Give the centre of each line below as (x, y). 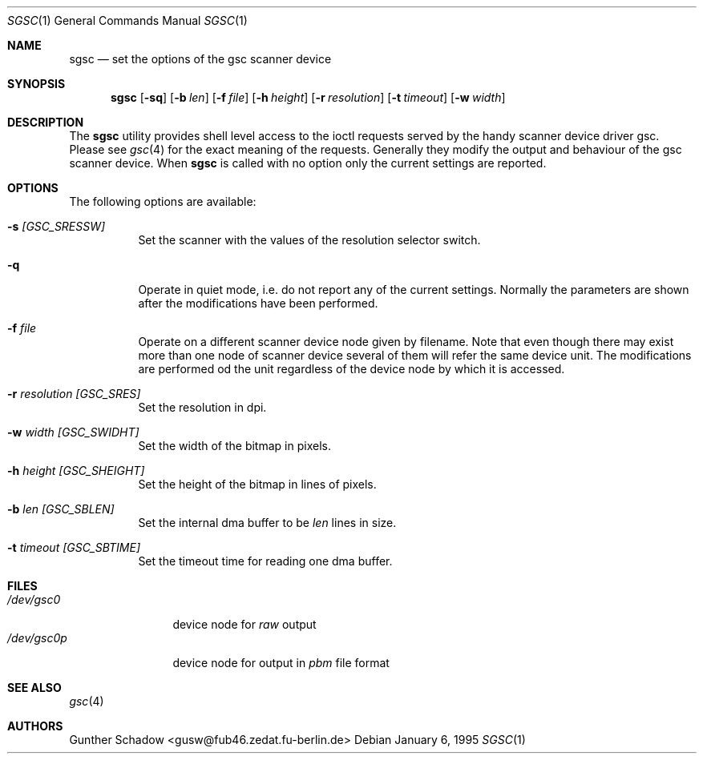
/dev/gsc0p (37, 638)
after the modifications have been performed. (258, 303)
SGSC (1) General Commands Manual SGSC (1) (127, 20)
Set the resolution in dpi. (202, 407)
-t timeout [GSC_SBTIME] (74, 547)
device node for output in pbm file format (281, 663)
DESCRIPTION (46, 122)
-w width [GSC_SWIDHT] (73, 432)
